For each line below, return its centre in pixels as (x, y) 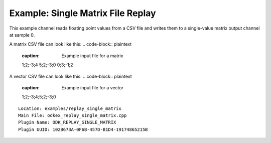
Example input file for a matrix (92, 56)
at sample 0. (22, 35)
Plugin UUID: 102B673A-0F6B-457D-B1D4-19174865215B (83, 129)
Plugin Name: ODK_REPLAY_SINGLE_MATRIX (67, 122)
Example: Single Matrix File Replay (83, 13)
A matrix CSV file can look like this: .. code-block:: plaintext (71, 44)
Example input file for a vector (93, 87)
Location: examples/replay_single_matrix (70, 108)
